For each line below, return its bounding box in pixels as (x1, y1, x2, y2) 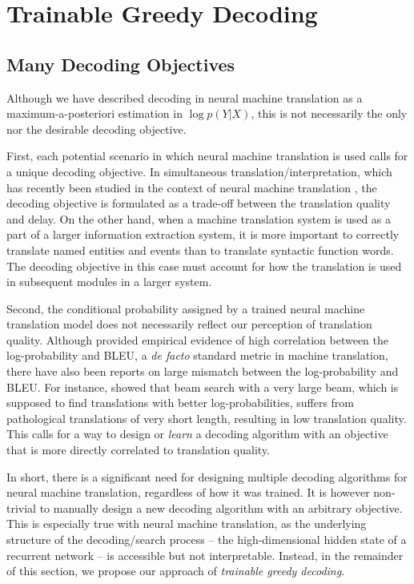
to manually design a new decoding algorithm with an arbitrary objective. (39, 499, 403, 516)
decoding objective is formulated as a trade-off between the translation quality (6, 195, 391, 211)
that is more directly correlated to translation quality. (6, 441, 270, 458)
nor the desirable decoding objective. (6, 120, 187, 137)
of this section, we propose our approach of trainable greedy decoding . (6, 562, 345, 579)
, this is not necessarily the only (251, 105, 408, 122)
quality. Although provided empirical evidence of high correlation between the (6, 331, 388, 348)
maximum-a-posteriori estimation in (6, 105, 183, 122)
